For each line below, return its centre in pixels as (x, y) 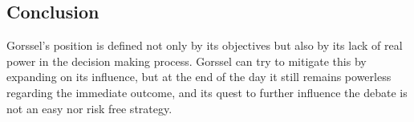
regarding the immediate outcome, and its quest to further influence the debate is (207, 92)
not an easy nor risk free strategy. (89, 108)
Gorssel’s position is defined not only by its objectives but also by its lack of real (205, 45)
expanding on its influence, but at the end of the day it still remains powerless (199, 77)
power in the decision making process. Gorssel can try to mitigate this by (187, 61)
